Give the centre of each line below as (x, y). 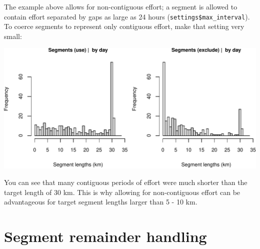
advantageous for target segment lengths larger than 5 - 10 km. (101, 202)
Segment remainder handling (105, 236)
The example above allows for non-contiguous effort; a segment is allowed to (121, 6)
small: (13, 36)
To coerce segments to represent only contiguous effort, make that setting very (124, 26)
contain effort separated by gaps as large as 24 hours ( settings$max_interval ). (127, 16)
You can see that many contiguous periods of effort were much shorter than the (126, 182)
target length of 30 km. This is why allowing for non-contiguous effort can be (122, 192)
